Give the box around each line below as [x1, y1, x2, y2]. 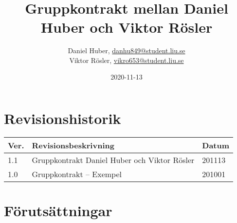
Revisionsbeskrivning [32, 140, 114, 151]
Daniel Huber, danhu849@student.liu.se [68, 45, 185, 56]
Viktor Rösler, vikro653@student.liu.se [69, 55, 184, 65]
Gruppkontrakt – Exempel [32, 168, 122, 180]
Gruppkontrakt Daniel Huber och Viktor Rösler [32, 154, 195, 166]
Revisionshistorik [4, 108, 121, 128]
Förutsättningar [4, 201, 112, 221]
